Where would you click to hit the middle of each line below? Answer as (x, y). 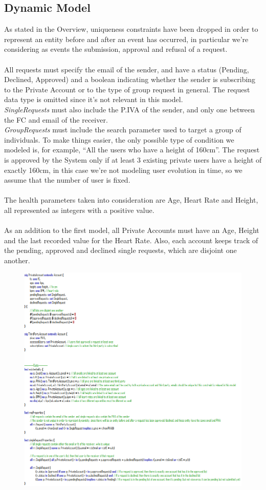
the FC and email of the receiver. (56, 119)
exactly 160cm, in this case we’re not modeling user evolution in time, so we (123, 170)
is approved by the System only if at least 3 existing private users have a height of (133, 159)
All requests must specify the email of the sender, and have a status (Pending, (127, 69)
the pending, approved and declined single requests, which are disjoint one (120, 250)
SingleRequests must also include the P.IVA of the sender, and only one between (130, 109)
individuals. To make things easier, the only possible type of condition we (119, 139)
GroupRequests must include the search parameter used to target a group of (123, 130)
